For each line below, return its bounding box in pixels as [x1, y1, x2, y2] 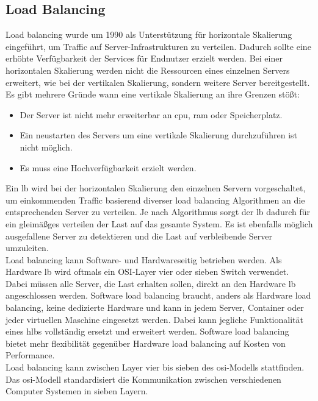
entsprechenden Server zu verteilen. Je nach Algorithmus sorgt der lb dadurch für [5, 205, 310, 218]
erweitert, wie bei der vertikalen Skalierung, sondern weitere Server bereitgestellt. [5, 76, 310, 88]
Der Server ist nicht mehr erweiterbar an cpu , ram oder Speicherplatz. [20, 108, 283, 121]
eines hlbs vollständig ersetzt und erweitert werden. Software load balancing [5, 325, 289, 338]
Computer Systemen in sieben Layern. [5, 385, 148, 397]
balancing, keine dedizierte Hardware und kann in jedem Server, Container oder [5, 301, 304, 314]
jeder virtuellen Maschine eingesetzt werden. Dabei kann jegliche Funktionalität [5, 313, 303, 325]
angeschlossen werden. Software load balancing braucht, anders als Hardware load [5, 289, 311, 302]
